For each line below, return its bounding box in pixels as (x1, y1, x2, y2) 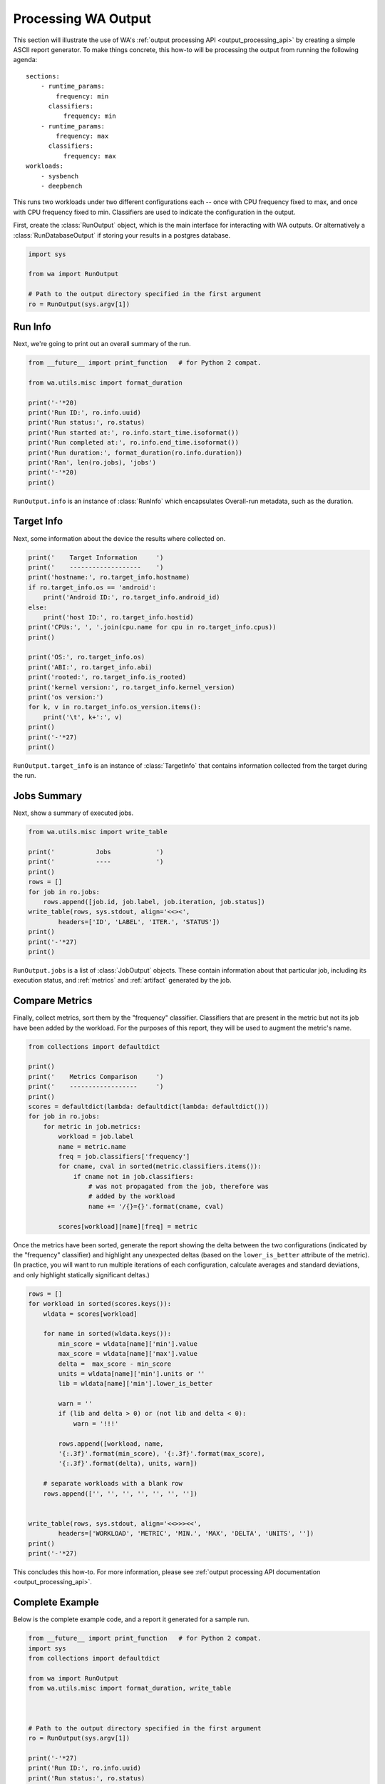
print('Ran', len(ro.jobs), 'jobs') (28, 458, 157, 467)
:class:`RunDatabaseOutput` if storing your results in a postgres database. (13, 230, 231, 239)
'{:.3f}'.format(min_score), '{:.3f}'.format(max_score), (58, 1449, 265, 1458)
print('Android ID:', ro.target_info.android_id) (43, 593, 220, 602)
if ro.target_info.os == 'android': (28, 583, 157, 592)
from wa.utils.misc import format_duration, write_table (28, 1684, 232, 1693)
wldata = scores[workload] (43, 1309, 138, 1318)
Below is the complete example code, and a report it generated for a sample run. (13, 1615, 250, 1623)
